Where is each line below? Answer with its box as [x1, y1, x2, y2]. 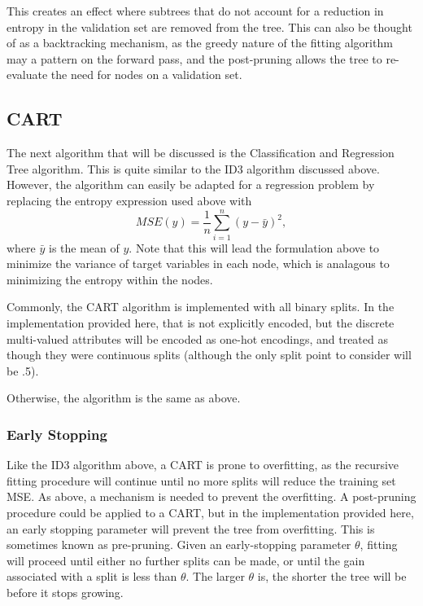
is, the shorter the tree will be [257, 568, 407, 585]
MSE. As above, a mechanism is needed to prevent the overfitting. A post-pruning [7, 488, 416, 505]
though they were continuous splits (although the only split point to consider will [7, 346, 412, 363]
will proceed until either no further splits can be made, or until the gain [7, 551, 365, 569]
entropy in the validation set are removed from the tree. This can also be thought [7, 18, 412, 35]
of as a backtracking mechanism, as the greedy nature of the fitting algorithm [7, 34, 393, 51]
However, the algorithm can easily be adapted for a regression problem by [7, 176, 375, 193]
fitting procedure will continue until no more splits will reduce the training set [7, 472, 396, 489]
